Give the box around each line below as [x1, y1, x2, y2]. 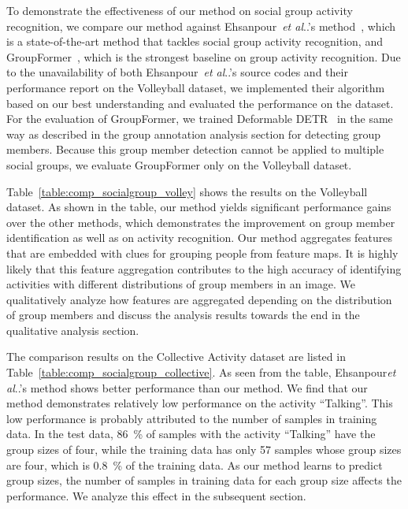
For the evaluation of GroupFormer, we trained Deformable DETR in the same [6, 110, 393, 127]
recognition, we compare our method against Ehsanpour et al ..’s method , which [6, 17, 396, 34]
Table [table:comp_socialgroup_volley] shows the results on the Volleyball [6, 183, 368, 199]
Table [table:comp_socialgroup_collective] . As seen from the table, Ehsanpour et [6, 364, 396, 381]
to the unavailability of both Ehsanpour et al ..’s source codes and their [6, 64, 348, 80]
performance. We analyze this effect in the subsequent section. [6, 487, 306, 503]
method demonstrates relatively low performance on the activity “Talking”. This [6, 395, 393, 411]
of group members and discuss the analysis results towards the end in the [6, 307, 360, 323]
